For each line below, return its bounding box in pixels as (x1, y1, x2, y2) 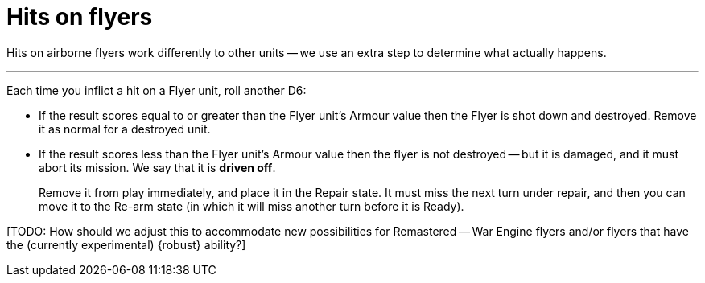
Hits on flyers (6, 3, 153, 31)
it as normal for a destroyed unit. (39, 121, 211, 136)
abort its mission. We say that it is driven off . (39, 160, 276, 174)
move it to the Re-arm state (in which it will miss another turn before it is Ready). (39, 199, 464, 213)
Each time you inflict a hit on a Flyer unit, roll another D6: (6, 83, 307, 97)
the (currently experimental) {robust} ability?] (6, 237, 246, 252)
